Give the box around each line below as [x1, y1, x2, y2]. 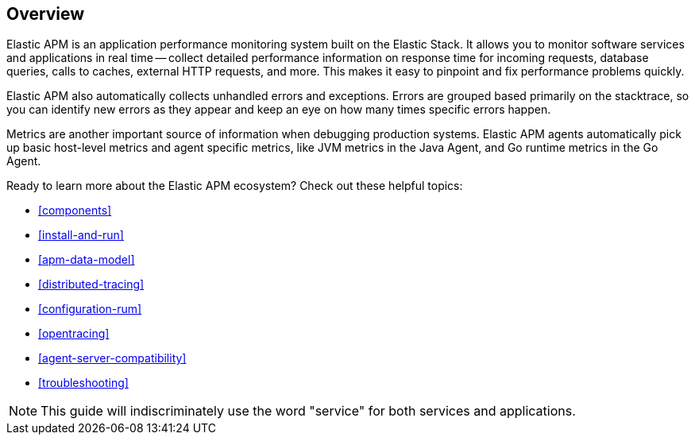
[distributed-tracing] [38, 277, 145, 292]
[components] [38, 203, 112, 218]
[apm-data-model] [38, 253, 135, 267]
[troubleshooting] [38, 376, 129, 390]
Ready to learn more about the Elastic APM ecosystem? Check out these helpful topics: [6, 179, 463, 193]
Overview [6, 4, 85, 24]
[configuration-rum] [38, 302, 142, 316]
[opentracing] [38, 327, 110, 341]
